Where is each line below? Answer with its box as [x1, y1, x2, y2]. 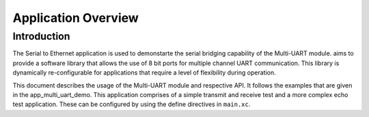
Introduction [12, 30, 70, 42]
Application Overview [12, 10, 139, 25]
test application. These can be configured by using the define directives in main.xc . [12, 100, 251, 109]
